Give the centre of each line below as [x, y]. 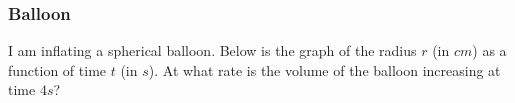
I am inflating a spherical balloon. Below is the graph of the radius [212, 50]
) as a [489, 50]
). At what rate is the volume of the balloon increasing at [324, 69]
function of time [57, 69]
